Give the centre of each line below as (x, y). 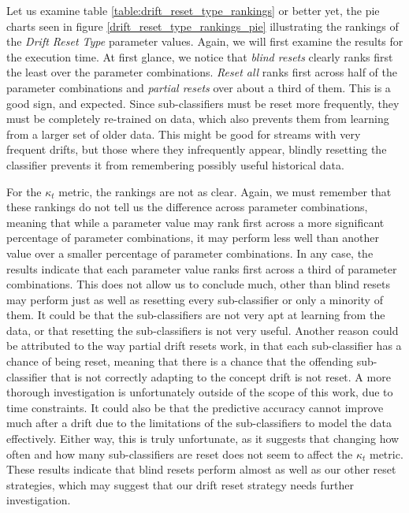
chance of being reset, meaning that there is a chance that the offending (180, 361)
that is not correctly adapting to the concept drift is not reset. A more (221, 376)
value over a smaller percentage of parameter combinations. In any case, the (190, 253)
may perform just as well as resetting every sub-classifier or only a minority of (195, 299)
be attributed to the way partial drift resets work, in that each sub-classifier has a (204, 346)
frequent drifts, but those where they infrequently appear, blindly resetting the (197, 149)
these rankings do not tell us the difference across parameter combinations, (187, 207)
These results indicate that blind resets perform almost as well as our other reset (201, 469)
